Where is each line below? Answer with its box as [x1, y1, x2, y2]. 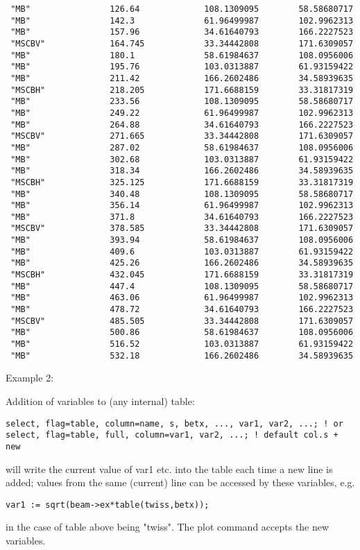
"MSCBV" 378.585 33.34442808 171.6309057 [10, 223, 354, 234]
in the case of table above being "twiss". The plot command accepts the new [6, 519, 329, 534]
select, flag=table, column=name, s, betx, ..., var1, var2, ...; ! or [6, 418, 343, 429]
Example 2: [6, 370, 54, 385]
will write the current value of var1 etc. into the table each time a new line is [6, 461, 333, 476]
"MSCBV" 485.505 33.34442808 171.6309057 [10, 316, 354, 326]
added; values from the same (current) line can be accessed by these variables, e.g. [6, 475, 355, 490]
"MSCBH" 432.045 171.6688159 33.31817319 [10, 270, 354, 280]
